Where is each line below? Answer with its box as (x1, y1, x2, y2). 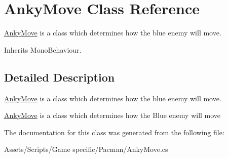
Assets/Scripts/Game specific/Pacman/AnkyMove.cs (4, 144, 168, 154)
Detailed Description (4, 69, 115, 85)
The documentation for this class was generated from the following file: (4, 127, 224, 137)
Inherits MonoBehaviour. (4, 44, 82, 55)
